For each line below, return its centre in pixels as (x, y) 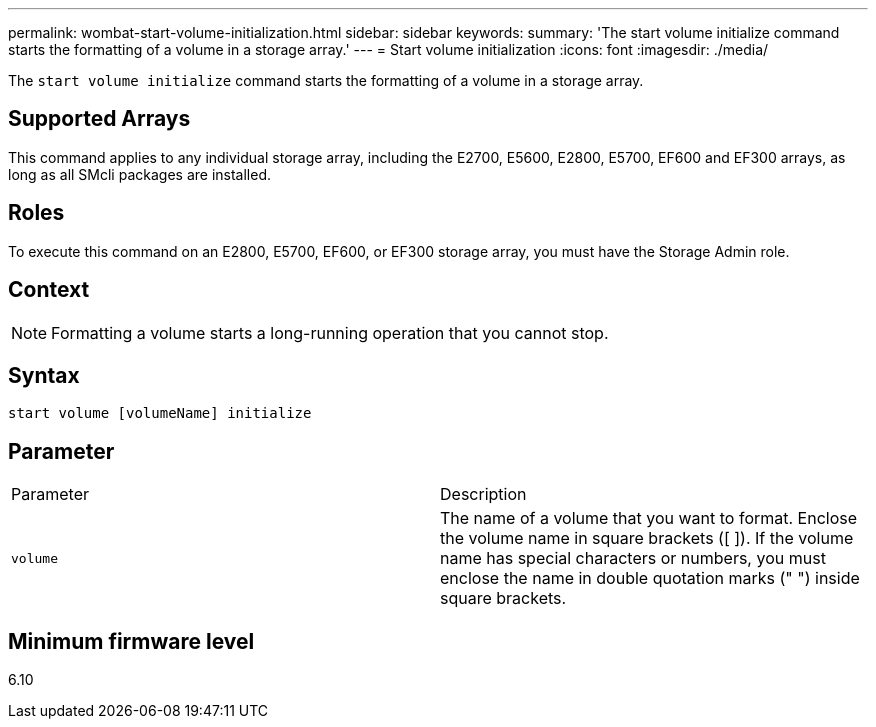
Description (483, 494)
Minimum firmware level (131, 641)
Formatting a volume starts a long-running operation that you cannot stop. (330, 332)
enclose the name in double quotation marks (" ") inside (650, 578)
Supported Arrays (99, 119)
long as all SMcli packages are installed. (139, 174)
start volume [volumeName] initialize (160, 413)
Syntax (44, 375)
